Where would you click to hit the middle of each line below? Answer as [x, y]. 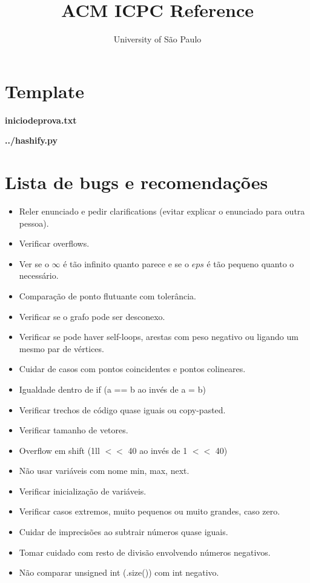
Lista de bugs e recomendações [137, 182]
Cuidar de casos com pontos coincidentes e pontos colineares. [132, 369]
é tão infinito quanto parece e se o [126, 263]
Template [45, 91]
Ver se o [34, 263]
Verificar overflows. [54, 243]
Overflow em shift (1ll [59, 450]
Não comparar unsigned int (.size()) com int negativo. [119, 572]
